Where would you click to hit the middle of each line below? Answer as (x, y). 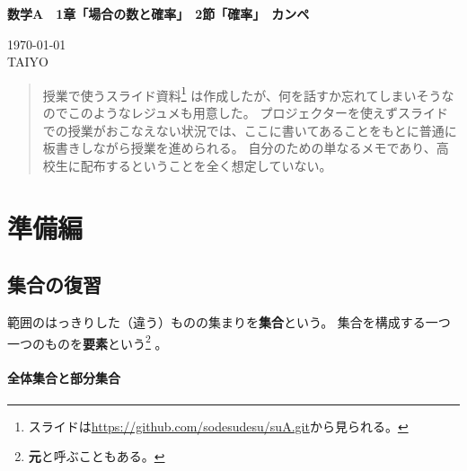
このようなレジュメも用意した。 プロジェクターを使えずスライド (258, 113)
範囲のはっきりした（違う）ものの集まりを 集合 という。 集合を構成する (216, 321)
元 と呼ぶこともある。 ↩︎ (97, 456)
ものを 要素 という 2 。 (106, 342)
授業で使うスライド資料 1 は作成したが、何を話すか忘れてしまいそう (242, 93)
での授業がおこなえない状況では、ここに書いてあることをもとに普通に (250, 130)
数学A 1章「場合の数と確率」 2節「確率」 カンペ (159, 13)
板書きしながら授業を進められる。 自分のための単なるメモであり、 (239, 148)
